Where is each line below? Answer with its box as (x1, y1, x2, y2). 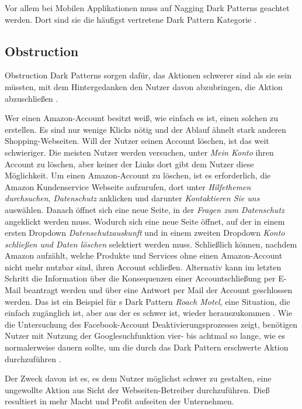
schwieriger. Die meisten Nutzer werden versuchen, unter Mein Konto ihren (5, 146, 274, 158)
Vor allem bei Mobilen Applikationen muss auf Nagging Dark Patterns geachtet (5, 2, 290, 13)
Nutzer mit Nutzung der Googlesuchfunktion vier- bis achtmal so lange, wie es (5, 329, 286, 342)
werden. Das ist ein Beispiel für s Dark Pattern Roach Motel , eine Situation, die (5, 295, 290, 307)
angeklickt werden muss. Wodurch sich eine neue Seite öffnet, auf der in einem (5, 215, 285, 227)
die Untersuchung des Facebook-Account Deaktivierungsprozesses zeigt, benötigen (5, 318, 298, 330)
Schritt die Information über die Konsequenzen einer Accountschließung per (5, 272, 276, 284)
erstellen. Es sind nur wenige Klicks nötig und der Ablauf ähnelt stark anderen (5, 123, 286, 135)
